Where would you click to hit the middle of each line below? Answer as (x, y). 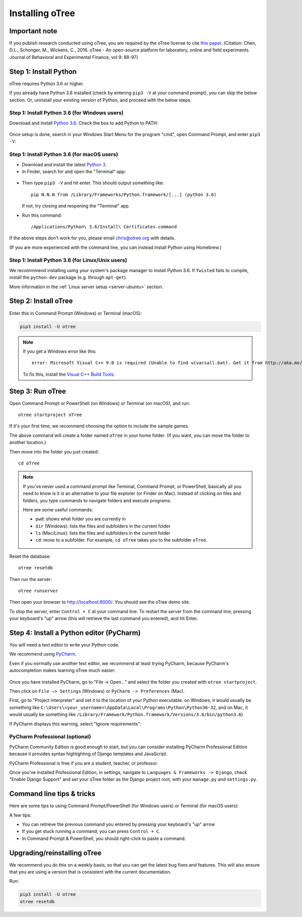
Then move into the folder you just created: (54, 451)
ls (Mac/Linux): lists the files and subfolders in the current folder (103, 533)
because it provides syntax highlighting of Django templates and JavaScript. (88, 754)
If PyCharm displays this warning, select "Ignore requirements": (75, 724)
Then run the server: (31, 579)
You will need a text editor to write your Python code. (64, 645)
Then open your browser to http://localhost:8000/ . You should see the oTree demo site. (100, 602)
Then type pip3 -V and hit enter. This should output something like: (93, 183)
